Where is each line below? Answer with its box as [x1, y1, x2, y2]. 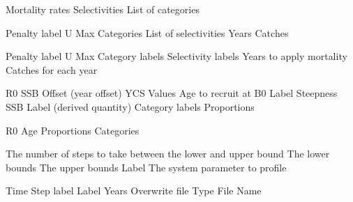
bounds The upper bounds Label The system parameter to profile [6, 160, 287, 174]
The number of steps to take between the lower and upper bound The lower [6, 146, 330, 161]
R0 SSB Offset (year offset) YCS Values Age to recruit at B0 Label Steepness [6, 86, 338, 100]
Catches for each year [6, 62, 98, 77]
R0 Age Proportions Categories [6, 123, 140, 137]
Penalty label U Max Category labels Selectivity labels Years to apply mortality [6, 49, 347, 63]
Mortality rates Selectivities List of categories [6, 2, 200, 16]
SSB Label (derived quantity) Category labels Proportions [6, 99, 255, 114]
